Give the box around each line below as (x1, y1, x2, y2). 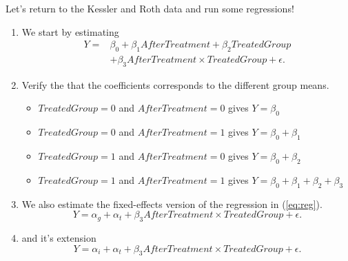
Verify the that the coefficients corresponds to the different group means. (21, 77, 329, 92)
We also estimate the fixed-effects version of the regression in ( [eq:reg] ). (21, 196, 323, 211)
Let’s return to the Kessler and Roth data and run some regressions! (6, 1, 294, 15)
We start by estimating (21, 24, 119, 39)
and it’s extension (21, 231, 96, 245)
